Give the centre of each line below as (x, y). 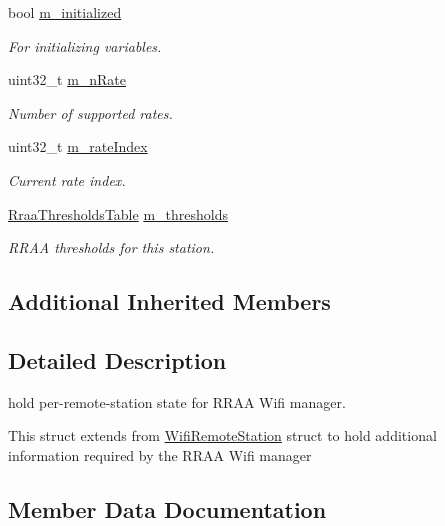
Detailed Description (117, 359)
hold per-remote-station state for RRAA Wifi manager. (177, 401)
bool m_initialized (65, 12)
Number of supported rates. (90, 112)
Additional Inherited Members (169, 301)
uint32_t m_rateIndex (78, 146)
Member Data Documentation (167, 508)
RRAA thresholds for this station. (111, 247)
